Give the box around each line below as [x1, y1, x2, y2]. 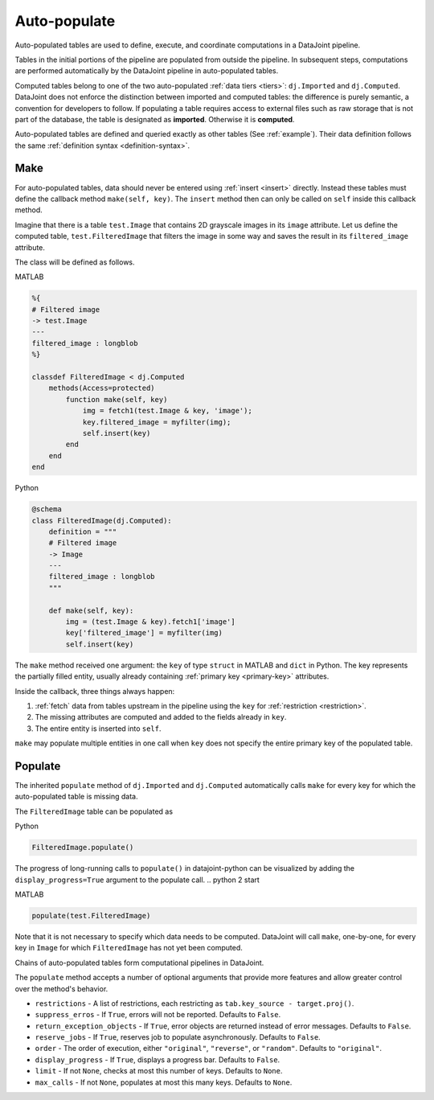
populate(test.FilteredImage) [31, 911, 151, 920]
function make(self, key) [65, 395, 168, 404]
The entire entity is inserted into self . [35, 724, 162, 733]
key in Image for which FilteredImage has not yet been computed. [14, 943, 243, 953]
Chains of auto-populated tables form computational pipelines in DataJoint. [14, 958, 264, 967]
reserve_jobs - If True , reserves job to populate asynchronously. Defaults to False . [35, 1032, 321, 1042]
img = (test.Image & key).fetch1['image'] [65, 618, 236, 626]
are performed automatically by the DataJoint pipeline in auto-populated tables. [14, 66, 279, 76]
